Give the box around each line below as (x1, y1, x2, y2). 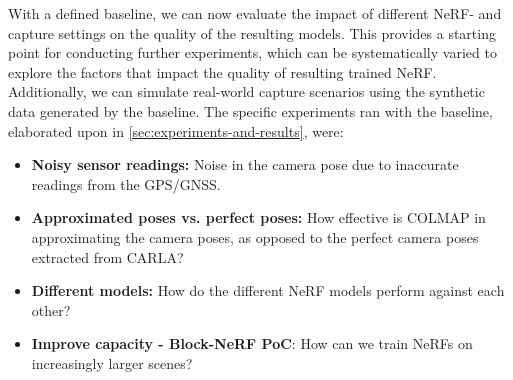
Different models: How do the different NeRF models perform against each (31, 280, 505, 301)
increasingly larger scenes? (31, 352, 193, 373)
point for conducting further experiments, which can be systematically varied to (8, 42, 497, 63)
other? (31, 299, 71, 320)
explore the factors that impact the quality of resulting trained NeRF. (8, 61, 437, 82)
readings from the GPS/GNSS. (31, 173, 221, 194)
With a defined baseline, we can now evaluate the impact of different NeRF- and (8, 3, 502, 23)
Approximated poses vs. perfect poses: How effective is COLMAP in (31, 207, 486, 228)
